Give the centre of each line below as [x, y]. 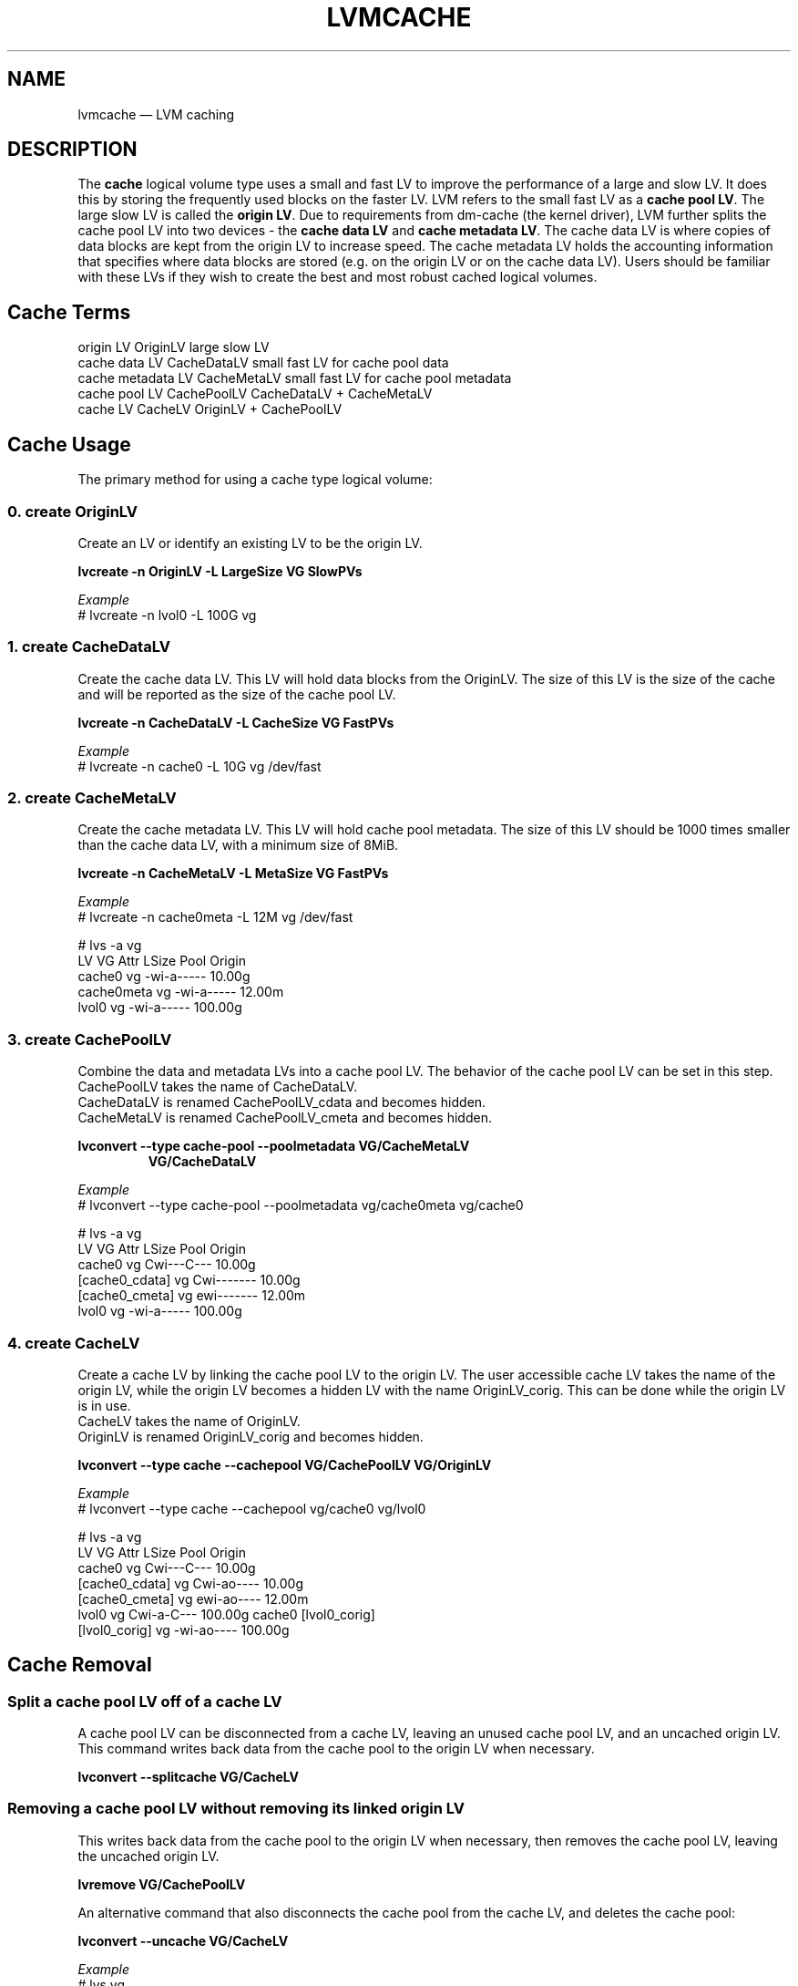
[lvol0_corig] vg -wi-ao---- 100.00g [184, 1629]
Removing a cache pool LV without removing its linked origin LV [236, 1809]
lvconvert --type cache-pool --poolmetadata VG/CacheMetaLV [274, 1146]
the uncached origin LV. [148, 1856]
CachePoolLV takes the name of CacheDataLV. [218, 1087]
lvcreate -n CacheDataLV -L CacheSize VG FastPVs [236, 722]
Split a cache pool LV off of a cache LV [145, 1701]
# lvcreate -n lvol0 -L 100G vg [167, 615]
